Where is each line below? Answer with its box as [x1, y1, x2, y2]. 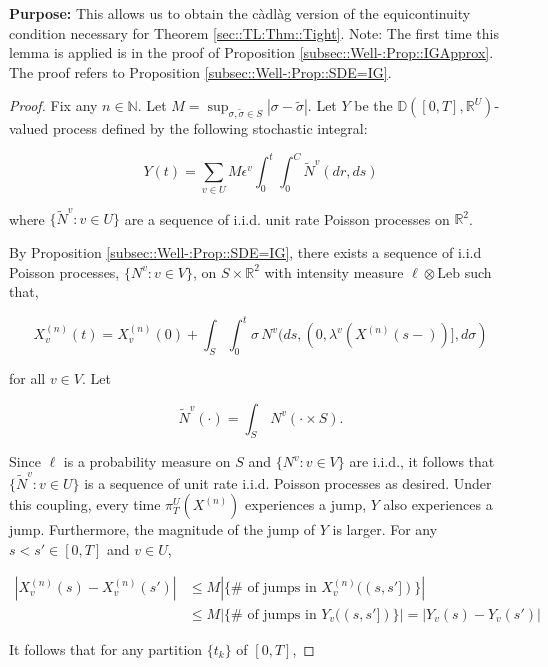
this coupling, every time [9, 494, 161, 515]
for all [9, 367, 46, 388]
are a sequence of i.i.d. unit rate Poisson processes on [124, 208, 450, 229]
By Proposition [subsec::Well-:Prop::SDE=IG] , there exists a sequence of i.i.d [9, 241, 482, 262]
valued [9, 118, 49, 139]
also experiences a [383, 494, 493, 515]
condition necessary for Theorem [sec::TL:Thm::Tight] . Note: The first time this [9, 22, 499, 43]
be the [354, 95, 393, 116]
